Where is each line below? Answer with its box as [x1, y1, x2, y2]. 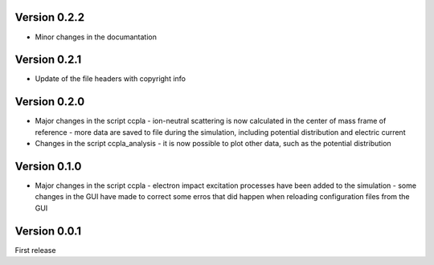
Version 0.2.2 [14, 10, 84, 24]
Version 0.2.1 [14, 53, 82, 67]
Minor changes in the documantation [35, 32, 157, 42]
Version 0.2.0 [14, 95, 85, 108]
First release [14, 245, 56, 255]
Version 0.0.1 [14, 224, 82, 238]
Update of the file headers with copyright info [35, 74, 186, 84]
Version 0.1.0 [14, 159, 82, 173]
